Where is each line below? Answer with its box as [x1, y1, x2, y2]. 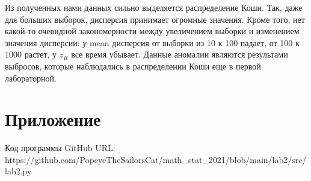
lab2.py [5, 165, 32, 177]
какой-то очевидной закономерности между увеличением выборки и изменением [5, 25, 300, 37]
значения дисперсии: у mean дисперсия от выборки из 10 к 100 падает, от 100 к [5, 36, 300, 49]
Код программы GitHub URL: [5, 141, 115, 154]
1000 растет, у [5, 48, 57, 61]
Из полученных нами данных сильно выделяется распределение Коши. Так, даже [5, 1, 303, 13]
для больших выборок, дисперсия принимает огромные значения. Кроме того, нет [5, 13, 305, 25]
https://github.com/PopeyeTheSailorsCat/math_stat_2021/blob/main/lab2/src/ [5, 153, 307, 165]
